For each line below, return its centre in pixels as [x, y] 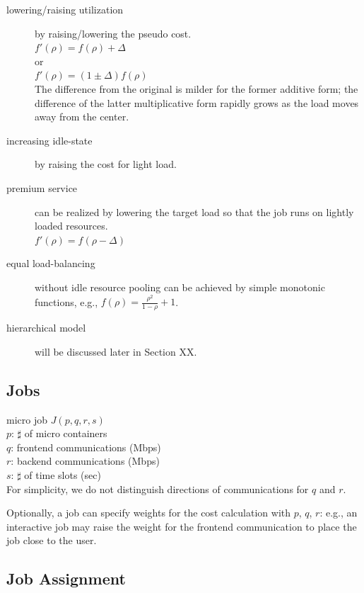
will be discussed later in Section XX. [116, 351]
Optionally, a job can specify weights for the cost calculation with [149, 513]
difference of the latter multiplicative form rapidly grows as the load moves [197, 102]
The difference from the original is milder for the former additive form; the [196, 88]
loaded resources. [71, 226]
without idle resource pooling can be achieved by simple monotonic [180, 287]
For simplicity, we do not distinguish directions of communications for [158, 488]
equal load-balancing [51, 263]
